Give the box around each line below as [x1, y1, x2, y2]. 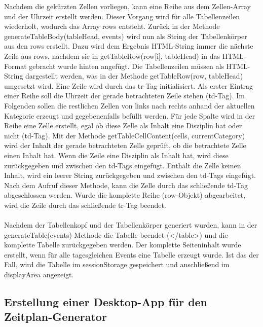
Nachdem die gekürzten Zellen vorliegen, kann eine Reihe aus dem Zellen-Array [4, 1, 251, 11]
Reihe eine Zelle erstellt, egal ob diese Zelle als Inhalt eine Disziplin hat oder [4, 120, 242, 131]
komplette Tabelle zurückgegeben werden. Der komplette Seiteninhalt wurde [4, 239, 241, 250]
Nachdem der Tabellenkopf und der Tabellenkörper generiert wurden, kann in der [4, 220, 257, 230]
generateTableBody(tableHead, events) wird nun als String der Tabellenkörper [4, 30, 247, 41]
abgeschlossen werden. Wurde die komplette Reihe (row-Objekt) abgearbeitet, [4, 190, 246, 200]
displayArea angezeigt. [4, 269, 74, 280]
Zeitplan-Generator [4, 309, 107, 324]
